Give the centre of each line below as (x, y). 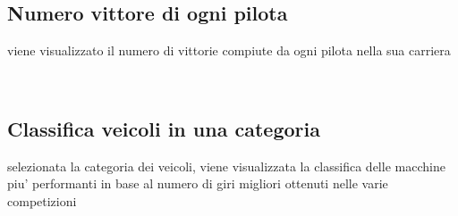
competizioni (42, 200)
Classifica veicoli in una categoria (164, 128)
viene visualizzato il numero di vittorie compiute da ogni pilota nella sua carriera (229, 50)
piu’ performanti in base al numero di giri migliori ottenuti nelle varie (198, 183)
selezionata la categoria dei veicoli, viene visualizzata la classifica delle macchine (226, 166)
